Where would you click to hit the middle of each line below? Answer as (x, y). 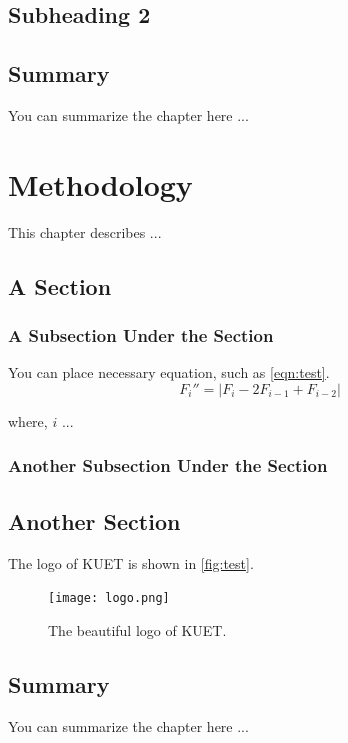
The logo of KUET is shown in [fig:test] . (131, 562)
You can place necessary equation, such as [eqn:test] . (169, 372)
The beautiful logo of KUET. (137, 629)
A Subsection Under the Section (141, 335)
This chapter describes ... (85, 231)
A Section (60, 285)
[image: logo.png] (109, 598)
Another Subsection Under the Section (168, 465)
